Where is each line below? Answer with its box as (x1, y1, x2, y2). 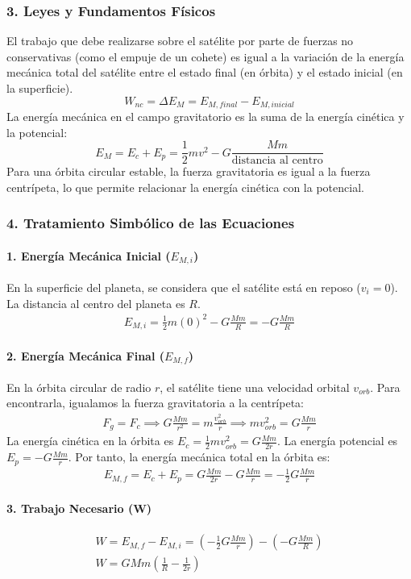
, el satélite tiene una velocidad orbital (160, 378, 350, 395)
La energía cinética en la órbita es (6, 432, 174, 449)
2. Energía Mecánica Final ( (6, 347, 164, 364)
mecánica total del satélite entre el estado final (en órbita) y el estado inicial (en (6, 64, 403, 81)
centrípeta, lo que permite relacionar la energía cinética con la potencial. (6, 178, 364, 195)
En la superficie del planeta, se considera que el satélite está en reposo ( (6, 278, 361, 295)
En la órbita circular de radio (6, 378, 152, 395)
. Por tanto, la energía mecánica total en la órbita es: (68, 448, 330, 465)
